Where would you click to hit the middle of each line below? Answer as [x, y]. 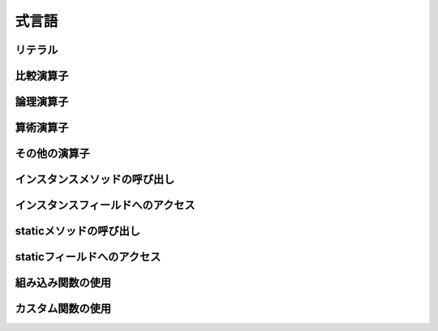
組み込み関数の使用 [63, 283]
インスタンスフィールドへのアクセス [105, 206]
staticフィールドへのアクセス [88, 257]
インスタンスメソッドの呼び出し [95, 180]
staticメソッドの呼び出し [78, 231]
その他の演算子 [52, 154]
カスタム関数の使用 [63, 309]
